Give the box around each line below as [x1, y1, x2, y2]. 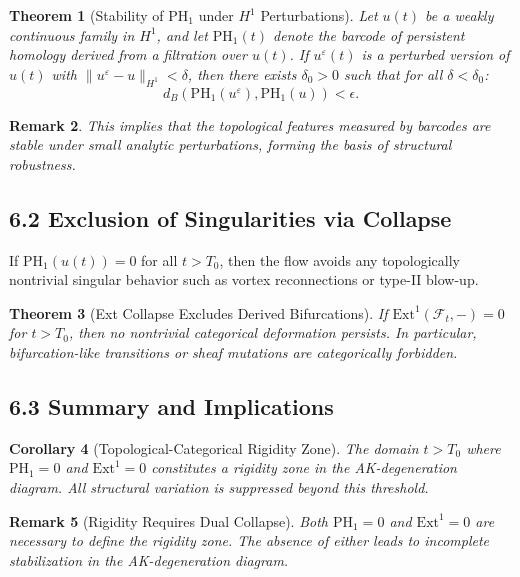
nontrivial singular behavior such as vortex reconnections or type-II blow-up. [9, 269, 479, 290]
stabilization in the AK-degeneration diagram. [9, 549, 289, 570]
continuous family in [9, 24, 135, 45]
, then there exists [187, 63, 297, 84]
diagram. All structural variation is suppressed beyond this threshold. [9, 476, 429, 497]
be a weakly [425, 5, 494, 25]
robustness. [9, 153, 76, 174]
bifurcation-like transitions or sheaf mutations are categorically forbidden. [9, 341, 458, 362]
